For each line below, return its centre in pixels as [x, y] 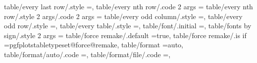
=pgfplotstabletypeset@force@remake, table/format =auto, [94, 45]
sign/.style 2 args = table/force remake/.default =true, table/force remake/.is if [125, 35]
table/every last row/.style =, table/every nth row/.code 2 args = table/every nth [128, 6]
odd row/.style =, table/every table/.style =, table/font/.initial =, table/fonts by [128, 26]
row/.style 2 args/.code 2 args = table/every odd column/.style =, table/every [123, 16]
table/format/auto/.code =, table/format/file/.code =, [87, 54]
